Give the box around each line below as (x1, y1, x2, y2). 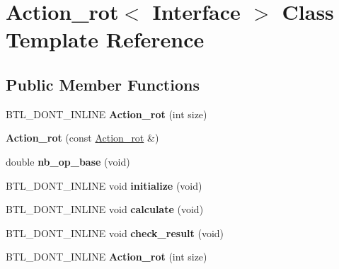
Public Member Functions (6, 73, 200, 95)
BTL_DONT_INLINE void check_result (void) (6, 225, 224, 240)
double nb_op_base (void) (6, 154, 130, 168)
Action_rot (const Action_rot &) (6, 130, 159, 145)
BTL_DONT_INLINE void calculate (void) (6, 202, 204, 217)
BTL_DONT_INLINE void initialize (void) (6, 178, 202, 193)
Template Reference (6, 25, 205, 54)
